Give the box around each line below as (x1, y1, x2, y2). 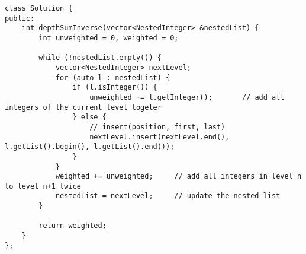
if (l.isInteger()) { (72, 83, 157, 92)
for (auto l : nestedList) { (55, 73, 170, 82)
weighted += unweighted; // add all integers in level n (55, 172, 302, 181)
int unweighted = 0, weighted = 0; (38, 33, 179, 42)
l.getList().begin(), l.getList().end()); (5, 142, 175, 151)
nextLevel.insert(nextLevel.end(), (89, 132, 230, 141)
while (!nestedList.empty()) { (38, 53, 162, 62)
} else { (72, 113, 107, 122)
